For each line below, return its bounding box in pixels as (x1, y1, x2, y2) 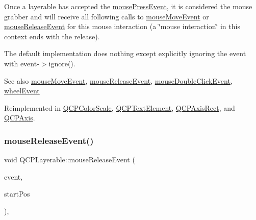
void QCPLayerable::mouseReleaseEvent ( (4, 154, 135, 165)
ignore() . (48, 58, 75, 68)
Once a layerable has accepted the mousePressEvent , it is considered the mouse (4, 1, 252, 11)
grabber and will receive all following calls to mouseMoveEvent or (4, 11, 209, 21)
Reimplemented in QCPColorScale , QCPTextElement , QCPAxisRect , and (4, 102, 235, 113)
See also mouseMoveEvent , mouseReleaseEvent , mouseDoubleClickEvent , (4, 75, 233, 86)
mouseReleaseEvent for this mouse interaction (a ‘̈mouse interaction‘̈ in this (4, 21, 240, 32)
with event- (4, 58, 39, 68)
